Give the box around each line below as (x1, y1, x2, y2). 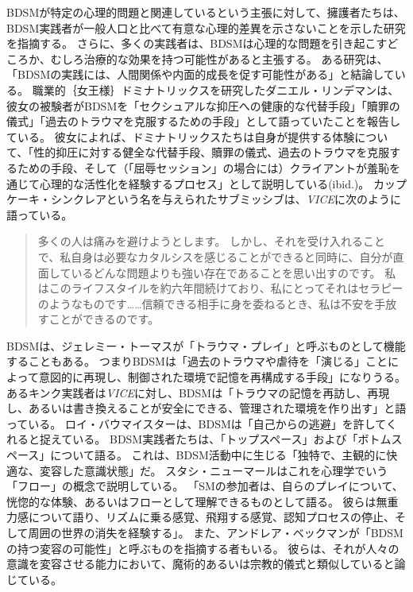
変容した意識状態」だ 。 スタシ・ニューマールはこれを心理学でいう (39, 462, 388, 478)
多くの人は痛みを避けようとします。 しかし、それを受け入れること (37, 233, 386, 250)
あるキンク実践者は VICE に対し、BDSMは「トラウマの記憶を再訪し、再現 (6, 384, 390, 400)
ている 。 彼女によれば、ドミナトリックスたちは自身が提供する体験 (6, 128, 355, 145)
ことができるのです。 (48, 311, 160, 327)
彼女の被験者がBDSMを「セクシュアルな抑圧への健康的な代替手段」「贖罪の (6, 97, 400, 114)
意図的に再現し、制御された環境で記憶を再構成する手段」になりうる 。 (38, 369, 406, 385)
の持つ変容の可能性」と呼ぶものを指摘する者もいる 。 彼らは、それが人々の (6, 540, 399, 556)
